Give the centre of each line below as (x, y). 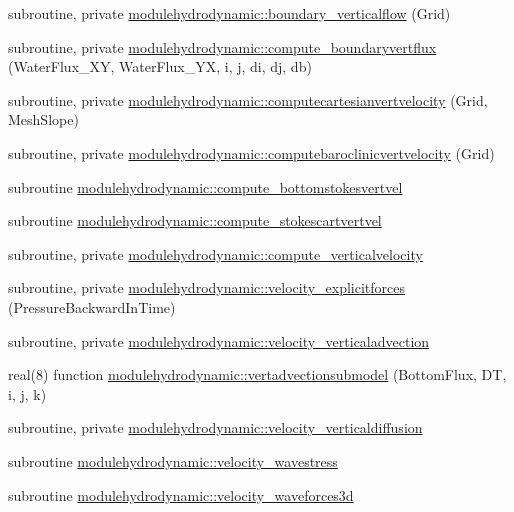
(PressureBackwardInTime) (92, 306)
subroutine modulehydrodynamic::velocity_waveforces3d (181, 494)
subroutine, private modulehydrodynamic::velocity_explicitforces (207, 287)
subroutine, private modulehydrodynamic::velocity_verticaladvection (219, 340)
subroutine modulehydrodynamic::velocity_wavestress (173, 460)
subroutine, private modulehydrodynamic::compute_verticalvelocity (215, 253)
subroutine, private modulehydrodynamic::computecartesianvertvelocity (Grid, (248, 99)
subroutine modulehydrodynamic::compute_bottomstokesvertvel (205, 186)
